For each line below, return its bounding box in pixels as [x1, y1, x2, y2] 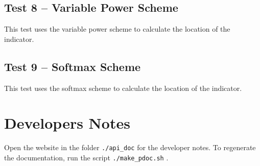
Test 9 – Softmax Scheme [4, 58, 141, 74]
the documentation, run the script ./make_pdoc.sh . [4, 152, 169, 162]
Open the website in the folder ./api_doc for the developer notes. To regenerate [4, 142, 256, 153]
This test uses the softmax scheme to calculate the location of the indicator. [4, 82, 242, 93]
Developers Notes [4, 112, 130, 133]
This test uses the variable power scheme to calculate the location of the [4, 23, 230, 34]
